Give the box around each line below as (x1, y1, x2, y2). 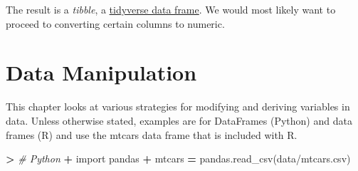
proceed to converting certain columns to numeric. (6, 16, 225, 31)
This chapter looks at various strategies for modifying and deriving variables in (6, 99, 350, 114)
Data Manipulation (6, 58, 197, 87)
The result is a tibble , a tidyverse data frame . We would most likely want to (6, 2, 336, 16)
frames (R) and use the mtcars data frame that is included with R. (6, 127, 298, 142)
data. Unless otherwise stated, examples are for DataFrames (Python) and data (6, 113, 352, 128)
